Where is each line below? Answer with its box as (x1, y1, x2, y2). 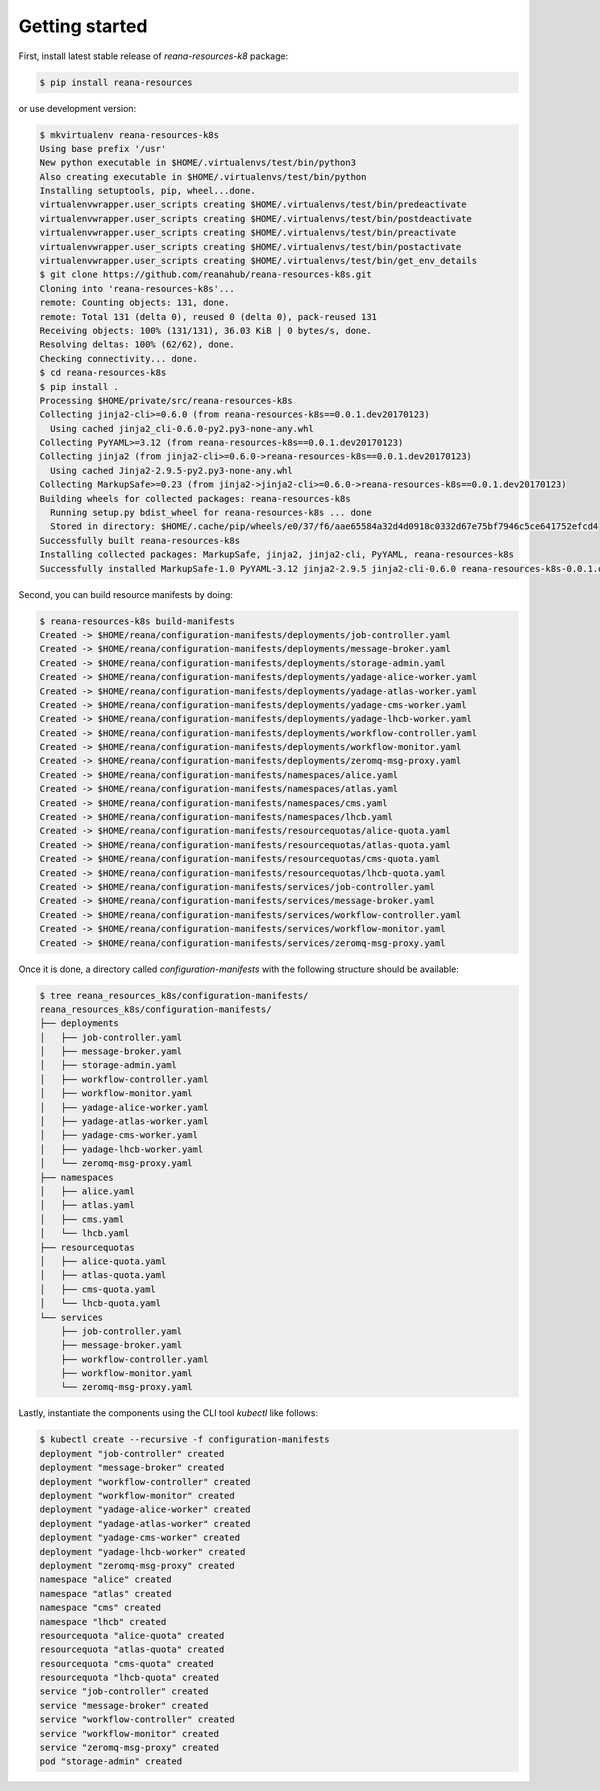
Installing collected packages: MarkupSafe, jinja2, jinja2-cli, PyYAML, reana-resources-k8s (39, 549, 515, 560)
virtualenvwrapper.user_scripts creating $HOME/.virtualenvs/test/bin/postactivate (39, 241, 462, 252)
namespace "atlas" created (39, 1588, 172, 1599)
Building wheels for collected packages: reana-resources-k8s (39, 493, 351, 504)
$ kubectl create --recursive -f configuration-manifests (39, 1434, 330, 1445)
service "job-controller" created (39, 1686, 209, 1697)
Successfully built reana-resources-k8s (39, 535, 240, 546)
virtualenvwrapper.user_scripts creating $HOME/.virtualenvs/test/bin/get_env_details (39, 255, 478, 267)
